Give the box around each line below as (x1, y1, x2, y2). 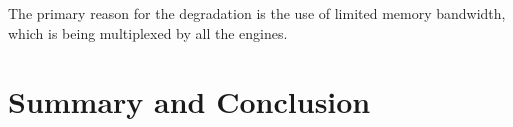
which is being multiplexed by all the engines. (8, 22, 288, 43)
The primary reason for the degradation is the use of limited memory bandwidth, (8, 3, 506, 23)
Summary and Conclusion (8, 81, 371, 122)
